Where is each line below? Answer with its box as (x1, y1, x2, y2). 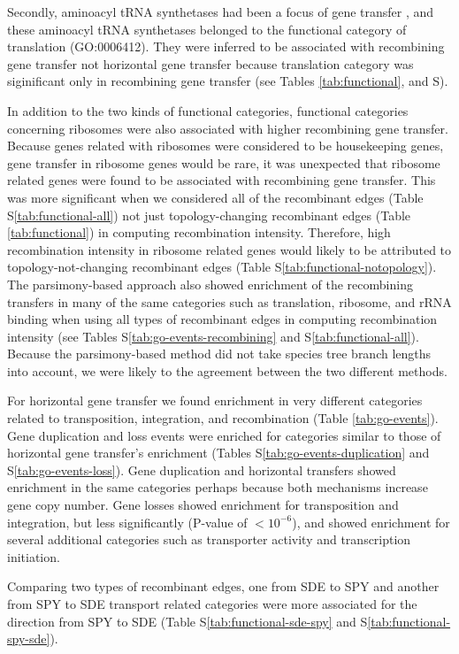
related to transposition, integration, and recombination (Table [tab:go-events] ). (7, 409, 439, 427)
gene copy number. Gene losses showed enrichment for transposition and (7, 496, 399, 514)
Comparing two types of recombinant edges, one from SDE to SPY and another (7, 577, 440, 596)
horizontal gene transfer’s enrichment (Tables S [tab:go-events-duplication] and (7, 443, 430, 462)
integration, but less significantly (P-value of (7, 512, 248, 531)
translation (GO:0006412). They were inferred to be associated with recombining (7, 37, 445, 56)
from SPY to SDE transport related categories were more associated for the (7, 595, 417, 612)
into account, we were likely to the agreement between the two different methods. (7, 361, 448, 380)
